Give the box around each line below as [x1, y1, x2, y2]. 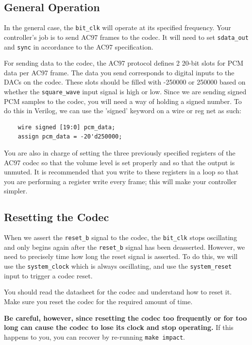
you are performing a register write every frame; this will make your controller [4, 176, 237, 186]
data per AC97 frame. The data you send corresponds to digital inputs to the [4, 67, 235, 77]
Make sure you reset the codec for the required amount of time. [4, 296, 193, 306]
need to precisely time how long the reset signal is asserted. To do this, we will [4, 251, 238, 261]
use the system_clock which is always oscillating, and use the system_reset [4, 261, 232, 271]
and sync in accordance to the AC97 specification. [4, 41, 153, 52]
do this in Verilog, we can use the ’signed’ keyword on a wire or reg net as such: [4, 105, 241, 116]
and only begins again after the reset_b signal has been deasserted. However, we [4, 241, 245, 252]
